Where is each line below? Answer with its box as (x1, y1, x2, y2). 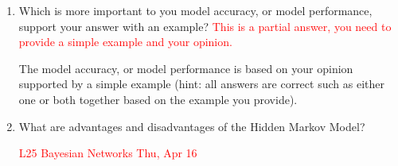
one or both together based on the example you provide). (18, 91, 298, 107)
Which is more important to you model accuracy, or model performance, (18, 2, 373, 18)
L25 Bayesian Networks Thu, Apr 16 (18, 145, 197, 161)
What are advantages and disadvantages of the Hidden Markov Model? (18, 118, 365, 134)
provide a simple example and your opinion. (18, 33, 232, 50)
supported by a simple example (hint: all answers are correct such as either (18, 75, 384, 92)
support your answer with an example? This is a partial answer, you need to (18, 17, 392, 34)
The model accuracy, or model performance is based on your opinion (18, 60, 353, 76)
